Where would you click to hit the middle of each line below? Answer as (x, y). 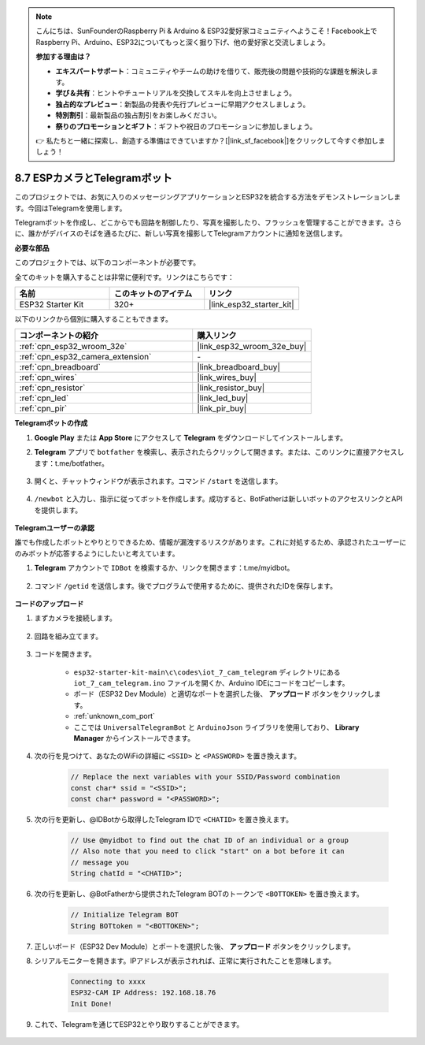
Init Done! (91, 1004)
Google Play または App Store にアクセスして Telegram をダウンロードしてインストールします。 (191, 437)
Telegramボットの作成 (51, 423)
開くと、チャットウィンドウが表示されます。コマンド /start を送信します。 (158, 481)
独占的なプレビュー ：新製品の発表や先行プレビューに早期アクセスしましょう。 (183, 104)
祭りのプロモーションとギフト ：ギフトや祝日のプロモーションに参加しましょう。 (186, 126)
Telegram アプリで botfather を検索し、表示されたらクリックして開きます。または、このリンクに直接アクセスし (219, 452)
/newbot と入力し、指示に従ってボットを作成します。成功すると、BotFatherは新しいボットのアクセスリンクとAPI (218, 499)
